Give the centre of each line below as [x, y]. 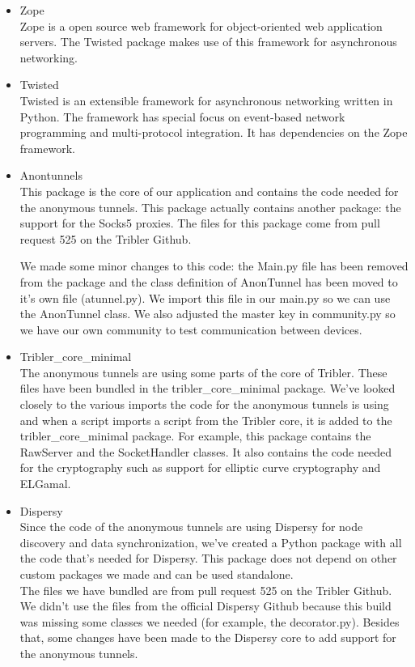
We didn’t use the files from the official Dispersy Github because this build [205, 606]
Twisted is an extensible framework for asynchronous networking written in [206, 100]
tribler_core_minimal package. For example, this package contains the [195, 436]
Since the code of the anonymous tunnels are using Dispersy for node [191, 527]
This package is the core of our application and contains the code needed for [209, 191]
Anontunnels [51, 175]
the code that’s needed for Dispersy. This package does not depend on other [208, 558]
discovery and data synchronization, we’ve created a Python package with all [211, 542]
